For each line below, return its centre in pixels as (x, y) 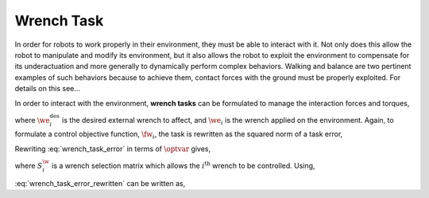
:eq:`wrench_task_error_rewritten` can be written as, (100, 183)
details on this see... (48, 89)
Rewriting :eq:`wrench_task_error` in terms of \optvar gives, (113, 148)
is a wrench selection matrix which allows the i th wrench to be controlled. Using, (184, 165)
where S (29, 166)
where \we (33, 120)
